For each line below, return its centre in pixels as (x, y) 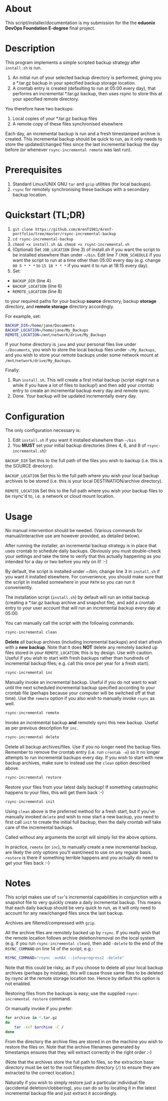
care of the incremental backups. (39, 827)
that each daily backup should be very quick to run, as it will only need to (81, 908)
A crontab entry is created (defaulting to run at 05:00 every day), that (84, 88)
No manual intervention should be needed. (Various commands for (74, 531)
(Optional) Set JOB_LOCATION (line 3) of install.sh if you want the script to (86, 249)
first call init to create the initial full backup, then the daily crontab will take (83, 822)
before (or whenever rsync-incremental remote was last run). (68, 150)
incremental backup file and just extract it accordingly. (61, 1093)
